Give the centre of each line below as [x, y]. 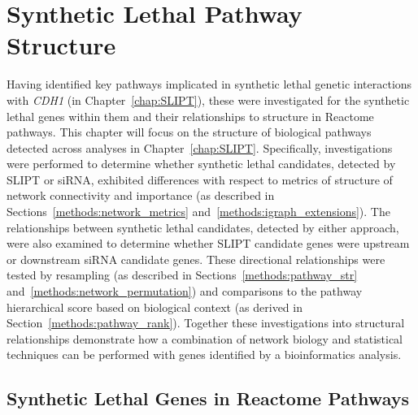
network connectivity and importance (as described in [141, 195]
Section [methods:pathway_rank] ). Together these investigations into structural [206, 323]
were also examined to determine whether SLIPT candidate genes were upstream [208, 243]
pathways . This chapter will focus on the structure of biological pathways [189, 132]
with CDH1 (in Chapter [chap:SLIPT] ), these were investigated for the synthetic [208, 99]
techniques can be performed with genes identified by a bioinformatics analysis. [204, 354]
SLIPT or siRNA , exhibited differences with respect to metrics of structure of [200, 179]
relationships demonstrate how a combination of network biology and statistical [205, 338]
